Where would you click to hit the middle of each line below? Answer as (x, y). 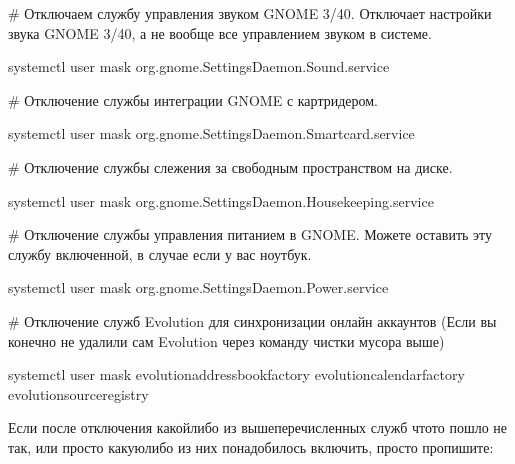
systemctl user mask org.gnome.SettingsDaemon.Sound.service (199, 66)
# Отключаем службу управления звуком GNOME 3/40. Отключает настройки (250, 13)
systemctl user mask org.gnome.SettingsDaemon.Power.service (198, 287)
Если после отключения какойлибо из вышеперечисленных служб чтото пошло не (258, 427)
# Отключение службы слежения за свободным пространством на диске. (230, 166)
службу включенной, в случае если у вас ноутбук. (160, 253)
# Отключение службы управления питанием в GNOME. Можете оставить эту (250, 234)
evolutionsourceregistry (78, 393)
